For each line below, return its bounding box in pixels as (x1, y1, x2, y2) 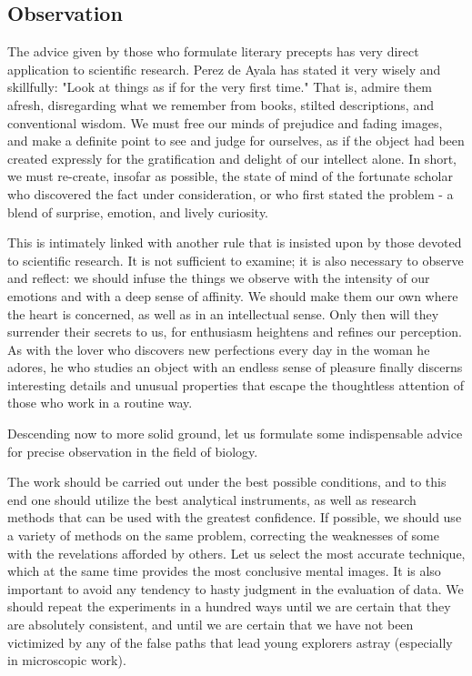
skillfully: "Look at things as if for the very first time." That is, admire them (7, 77, 432, 96)
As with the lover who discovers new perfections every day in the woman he (7, 339, 430, 358)
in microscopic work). (7, 651, 126, 670)
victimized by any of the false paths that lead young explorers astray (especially (7, 632, 453, 651)
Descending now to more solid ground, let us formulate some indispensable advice (7, 424, 463, 443)
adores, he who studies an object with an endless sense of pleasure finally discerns (7, 358, 463, 377)
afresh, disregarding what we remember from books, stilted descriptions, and (7, 95, 434, 114)
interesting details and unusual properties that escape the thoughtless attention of (7, 375, 464, 394)
